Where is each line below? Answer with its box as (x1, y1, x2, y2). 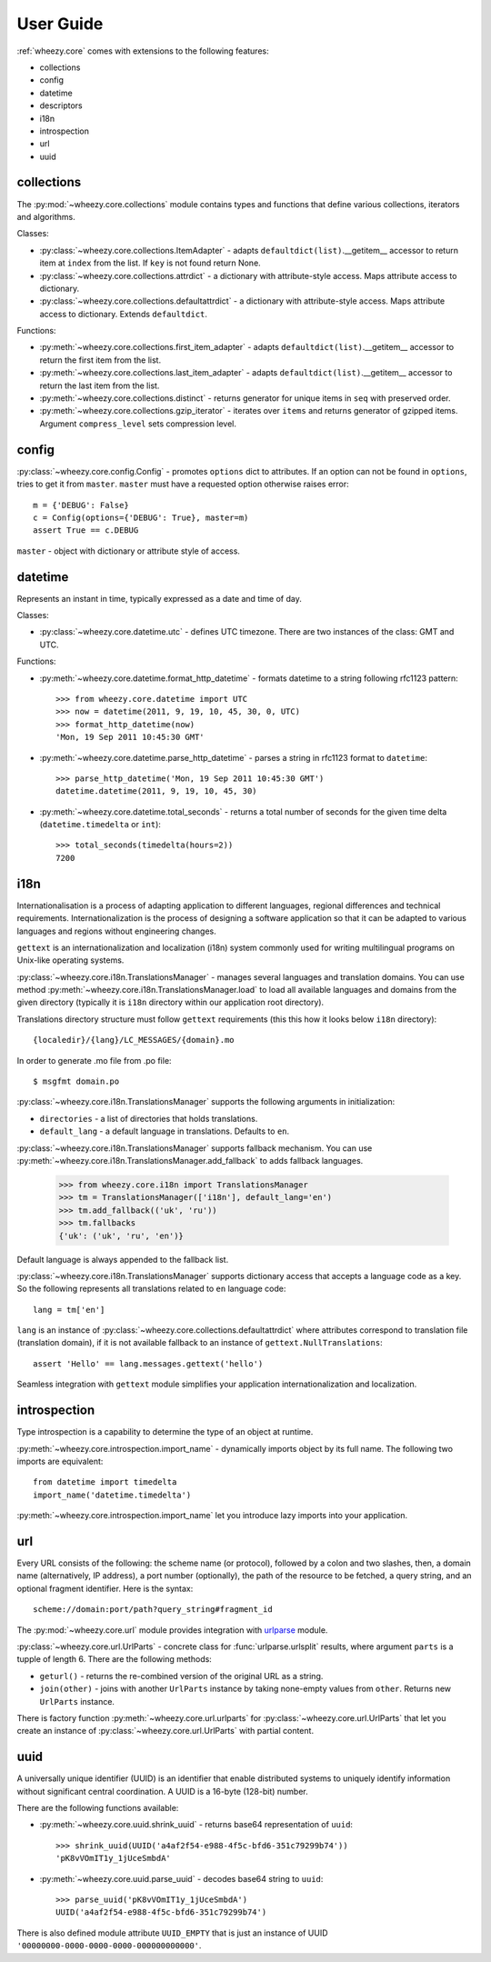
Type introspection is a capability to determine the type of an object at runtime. (16, 1426, 314, 1437)
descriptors (39, 100, 83, 111)
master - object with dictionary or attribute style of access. (16, 546, 241, 556)
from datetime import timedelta (33, 1477, 177, 1487)
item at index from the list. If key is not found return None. (39, 257, 261, 268)
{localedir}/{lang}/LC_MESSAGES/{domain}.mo (33, 1035, 235, 1046)
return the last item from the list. (39, 380, 160, 391)
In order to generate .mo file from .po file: (16, 1055, 172, 1066)
